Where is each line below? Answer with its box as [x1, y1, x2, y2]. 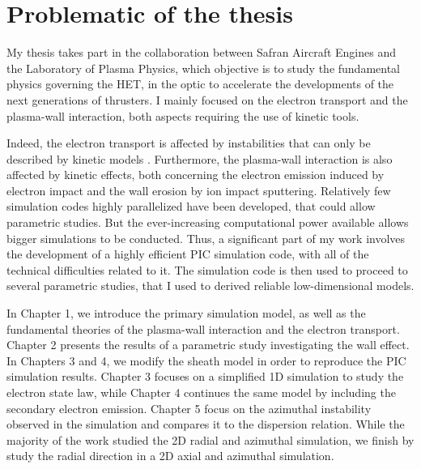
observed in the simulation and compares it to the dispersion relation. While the [6, 416, 405, 433]
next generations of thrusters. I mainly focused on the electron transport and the [6, 91, 408, 108]
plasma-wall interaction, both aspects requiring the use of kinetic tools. [6, 107, 359, 124]
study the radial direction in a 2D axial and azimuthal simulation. [6, 447, 334, 464]
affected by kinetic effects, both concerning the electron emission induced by [6, 166, 385, 183]
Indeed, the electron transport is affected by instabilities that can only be [6, 134, 371, 151]
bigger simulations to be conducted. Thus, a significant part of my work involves [6, 229, 406, 246]
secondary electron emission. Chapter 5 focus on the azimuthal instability [6, 399, 372, 416]
